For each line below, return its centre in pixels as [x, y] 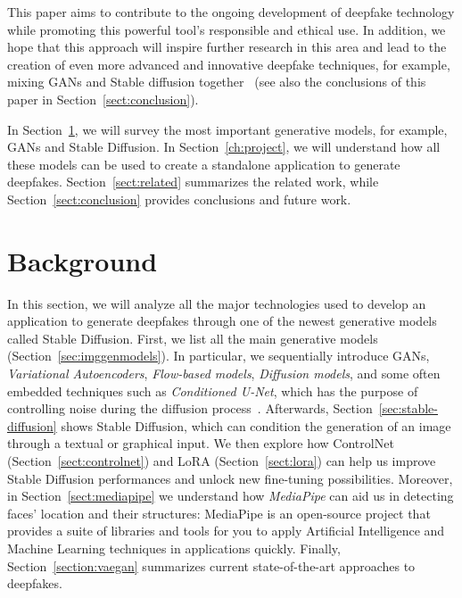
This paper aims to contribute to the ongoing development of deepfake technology [231, 12]
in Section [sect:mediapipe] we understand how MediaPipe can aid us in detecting [231, 496]
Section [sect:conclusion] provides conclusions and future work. [179, 199]
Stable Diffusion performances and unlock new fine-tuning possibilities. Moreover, [230, 478]
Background [82, 260]
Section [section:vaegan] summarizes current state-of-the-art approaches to [211, 565]
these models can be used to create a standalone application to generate [204, 164]
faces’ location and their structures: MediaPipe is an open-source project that [219, 513]
